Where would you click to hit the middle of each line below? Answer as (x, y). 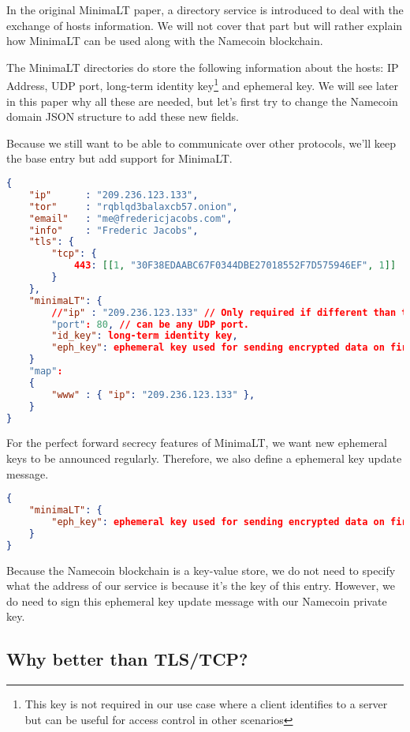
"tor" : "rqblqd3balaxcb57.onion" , (133, 206)
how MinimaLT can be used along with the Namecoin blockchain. (165, 41)
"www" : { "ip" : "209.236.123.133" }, (153, 394)
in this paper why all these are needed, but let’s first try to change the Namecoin (202, 101)
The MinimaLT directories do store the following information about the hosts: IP (203, 67)
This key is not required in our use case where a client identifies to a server (206, 704)
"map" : (46, 371)
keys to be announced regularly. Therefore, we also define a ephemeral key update (204, 458)
